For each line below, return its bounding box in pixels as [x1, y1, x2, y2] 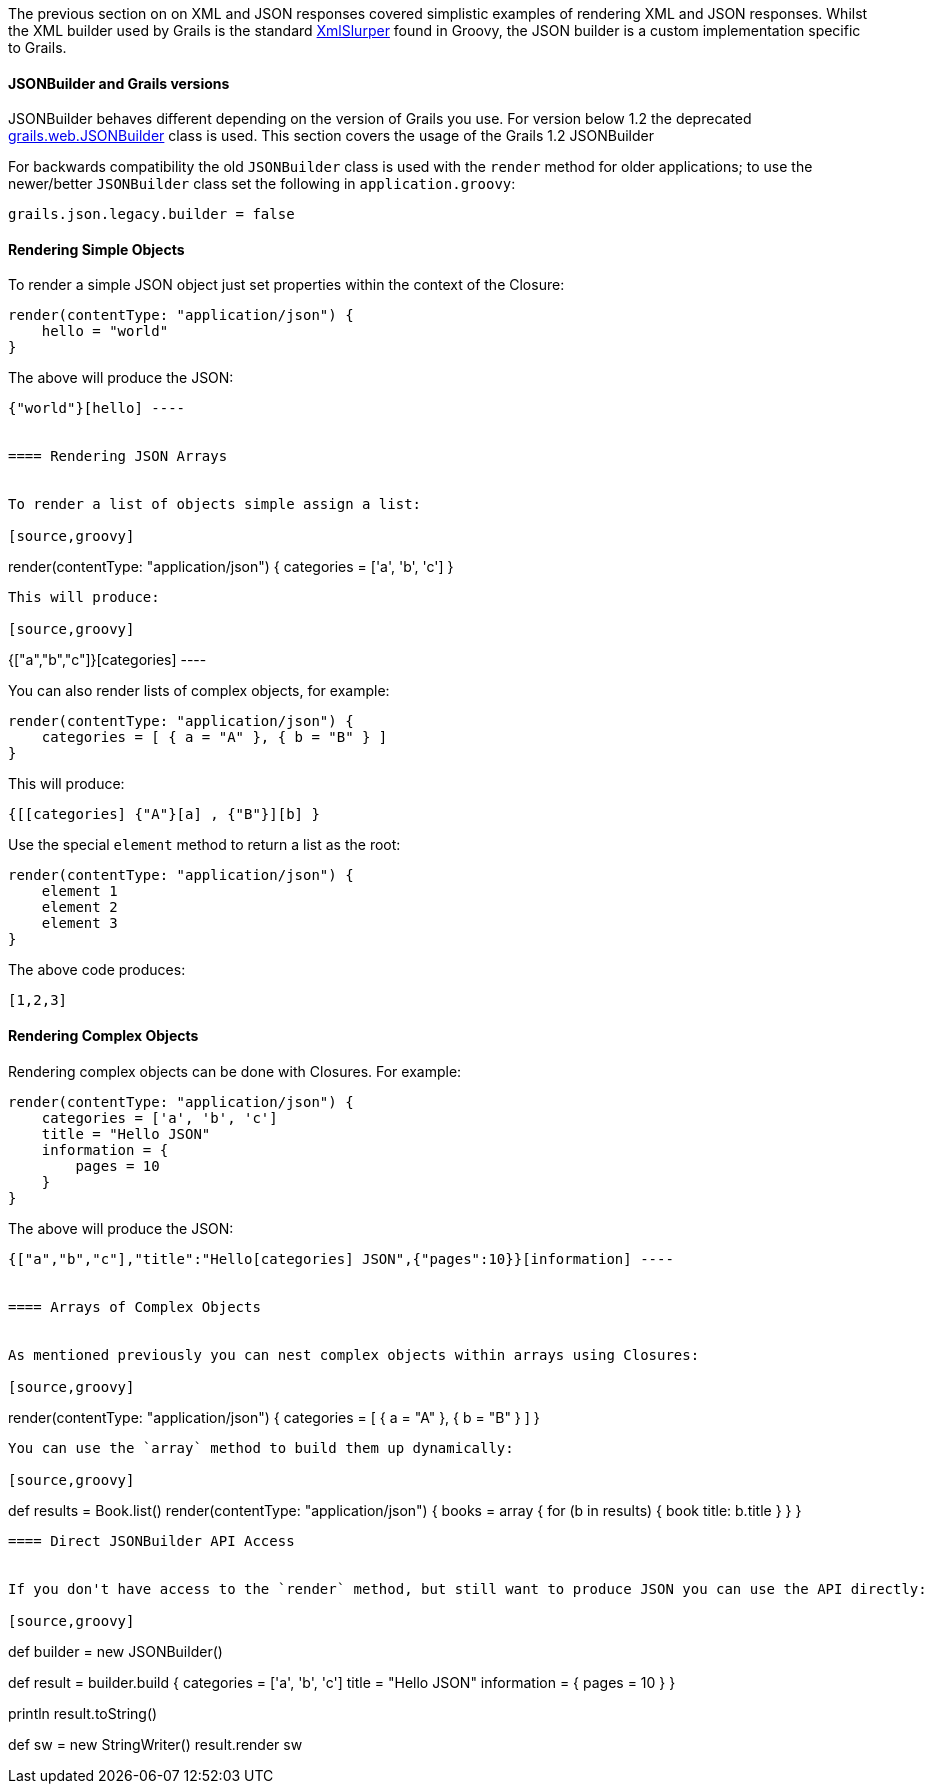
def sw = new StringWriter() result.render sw [8, 1735, 303, 1753]
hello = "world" [41, 323, 169, 340]
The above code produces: [8, 961, 186, 979]
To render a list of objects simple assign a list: [8, 496, 422, 513]
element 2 [41, 899, 118, 916]
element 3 [41, 915, 118, 932]
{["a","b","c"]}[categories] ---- [8, 651, 207, 669]
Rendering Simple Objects [8, 240, 185, 258]
